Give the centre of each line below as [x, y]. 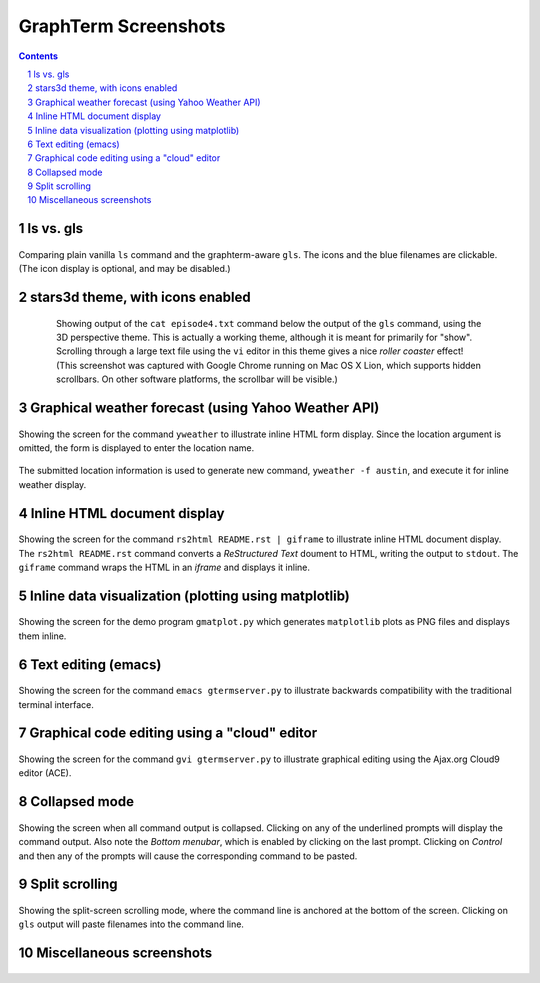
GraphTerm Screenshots [122, 26]
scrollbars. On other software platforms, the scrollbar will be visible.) [197, 379]
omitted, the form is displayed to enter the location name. [136, 448]
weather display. [52, 484]
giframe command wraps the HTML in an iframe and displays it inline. [164, 567]
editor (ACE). [45, 773]
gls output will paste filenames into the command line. [131, 924]
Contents [38, 56]
